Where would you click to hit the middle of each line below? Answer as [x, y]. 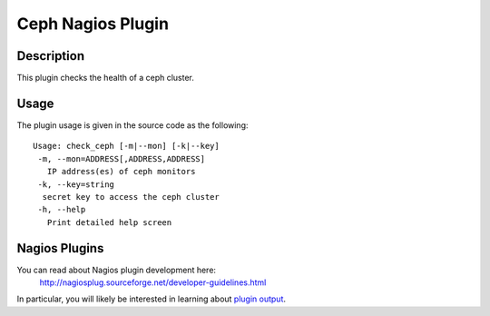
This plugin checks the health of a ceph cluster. [106, 78]
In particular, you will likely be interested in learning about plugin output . [151, 299]
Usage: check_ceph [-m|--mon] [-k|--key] [126, 146]
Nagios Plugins [60, 248]
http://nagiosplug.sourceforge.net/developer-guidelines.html [153, 282]
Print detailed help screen [109, 222]
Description [51, 56]
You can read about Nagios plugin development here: [117, 270]
